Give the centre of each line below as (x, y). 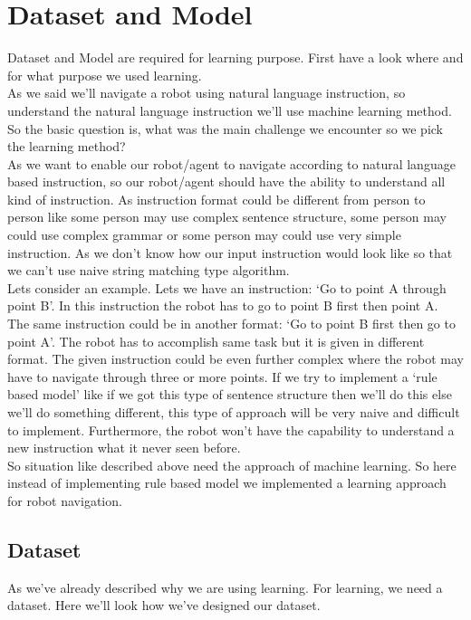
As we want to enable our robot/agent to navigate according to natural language (231, 163)
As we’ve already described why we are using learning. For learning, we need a (225, 587)
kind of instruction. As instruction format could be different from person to (216, 199)
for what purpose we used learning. (105, 75)
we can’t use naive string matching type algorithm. (149, 270)
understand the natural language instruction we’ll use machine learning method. (230, 110)
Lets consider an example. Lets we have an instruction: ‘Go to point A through (227, 287)
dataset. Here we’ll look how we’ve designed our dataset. (164, 605)
